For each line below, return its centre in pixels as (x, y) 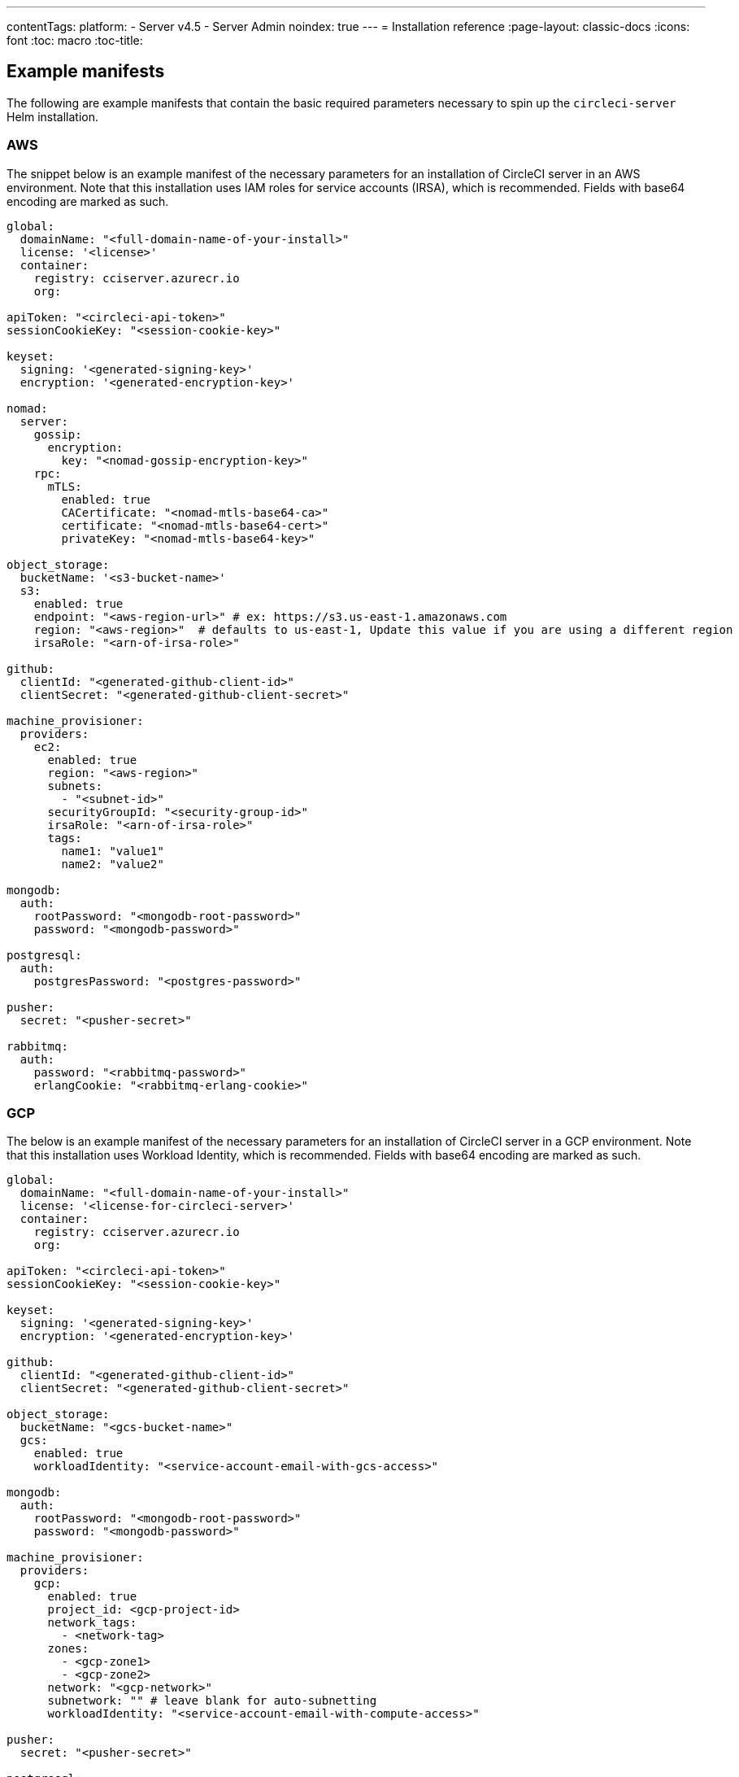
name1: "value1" (113, 851)
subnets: (75, 786)
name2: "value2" (113, 864)
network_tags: (92, 1623)
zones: (68, 1649)
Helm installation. (53, 116)
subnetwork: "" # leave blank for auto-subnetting (212, 1701)
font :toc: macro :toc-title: (75, 40)
